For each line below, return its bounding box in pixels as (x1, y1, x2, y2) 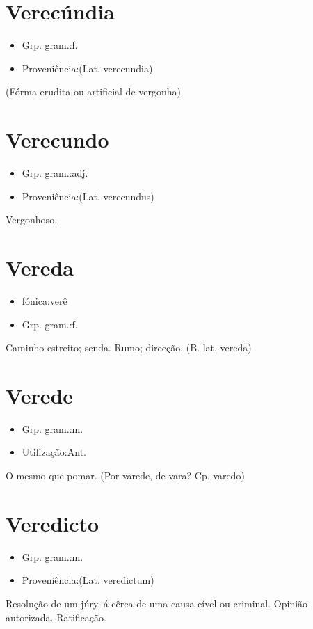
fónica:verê (22, 293, 67, 308)
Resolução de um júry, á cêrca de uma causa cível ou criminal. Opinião (6, 596, 308, 610)
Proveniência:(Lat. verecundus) (22, 189, 154, 203)
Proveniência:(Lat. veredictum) (22, 573, 154, 587)
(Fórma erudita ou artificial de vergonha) (6, 84, 181, 99)
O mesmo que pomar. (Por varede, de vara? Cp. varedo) (6, 468, 245, 483)
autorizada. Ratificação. (6, 610, 106, 624)
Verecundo (6, 125, 109, 154)
